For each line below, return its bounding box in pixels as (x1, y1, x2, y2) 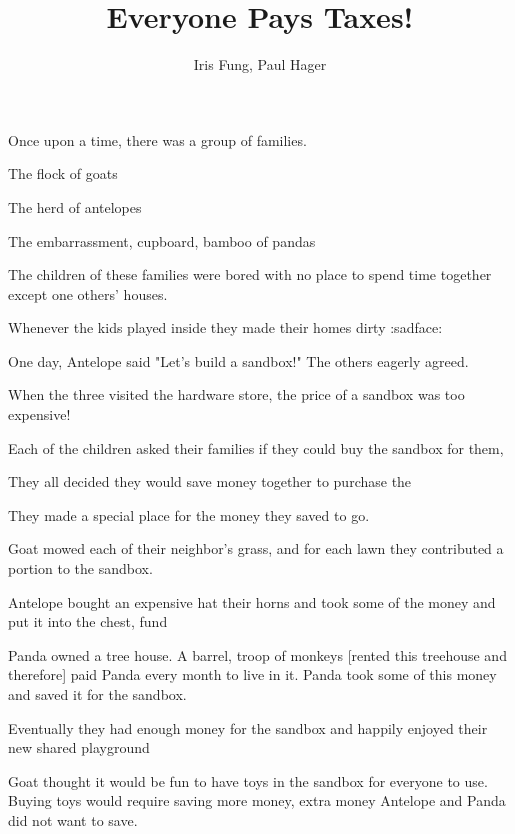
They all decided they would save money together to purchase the (8, 471, 412, 492)
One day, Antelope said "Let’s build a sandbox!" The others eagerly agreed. (8, 350, 469, 371)
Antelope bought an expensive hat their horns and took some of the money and (8, 591, 496, 612)
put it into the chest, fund (8, 611, 168, 632)
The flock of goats (8, 163, 118, 184)
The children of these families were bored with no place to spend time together (8, 264, 492, 285)
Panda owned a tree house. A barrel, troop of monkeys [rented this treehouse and (8, 644, 507, 665)
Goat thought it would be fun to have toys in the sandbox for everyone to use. (8, 770, 488, 791)
